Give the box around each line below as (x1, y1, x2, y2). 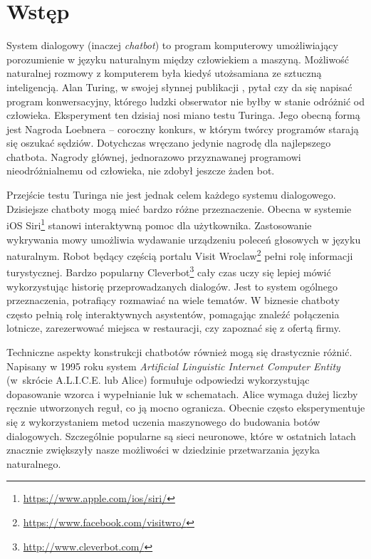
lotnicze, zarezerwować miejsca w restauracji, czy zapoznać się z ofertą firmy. (6, 320, 341, 335)
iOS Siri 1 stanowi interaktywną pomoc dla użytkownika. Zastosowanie (6, 216, 312, 232)
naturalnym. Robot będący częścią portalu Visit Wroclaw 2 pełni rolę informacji (6, 246, 353, 263)
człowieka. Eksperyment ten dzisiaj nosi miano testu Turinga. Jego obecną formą (6, 108, 360, 122)
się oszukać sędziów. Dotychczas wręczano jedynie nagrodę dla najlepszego (6, 135, 331, 150)
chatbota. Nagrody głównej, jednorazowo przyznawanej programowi (6, 149, 301, 164)
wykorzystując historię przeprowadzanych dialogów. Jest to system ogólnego (6, 278, 338, 293)
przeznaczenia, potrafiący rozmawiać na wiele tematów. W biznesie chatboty (6, 293, 340, 308)
